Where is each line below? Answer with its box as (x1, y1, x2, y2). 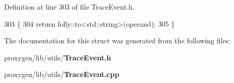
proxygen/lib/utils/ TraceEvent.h (4, 52, 111, 62)
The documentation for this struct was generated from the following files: (4, 35, 231, 46)
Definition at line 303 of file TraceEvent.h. (4, 2, 134, 12)
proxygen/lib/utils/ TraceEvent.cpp (4, 69, 119, 79)
